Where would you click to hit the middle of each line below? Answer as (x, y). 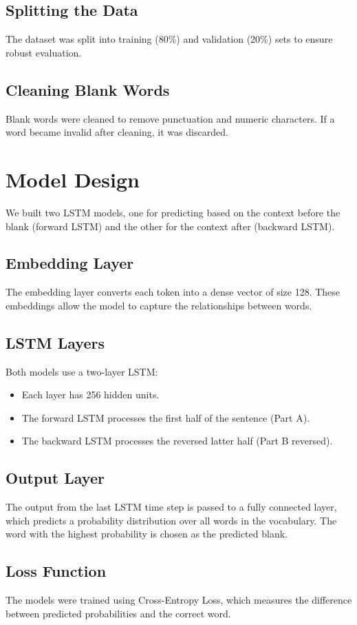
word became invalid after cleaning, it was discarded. (117, 132)
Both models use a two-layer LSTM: (82, 371)
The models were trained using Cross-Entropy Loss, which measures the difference (179, 600)
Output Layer (55, 478)
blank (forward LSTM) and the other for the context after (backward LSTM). (170, 226)
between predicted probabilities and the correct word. (118, 613)
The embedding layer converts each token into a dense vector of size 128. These (173, 292)
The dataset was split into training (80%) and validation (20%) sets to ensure (169, 39)
